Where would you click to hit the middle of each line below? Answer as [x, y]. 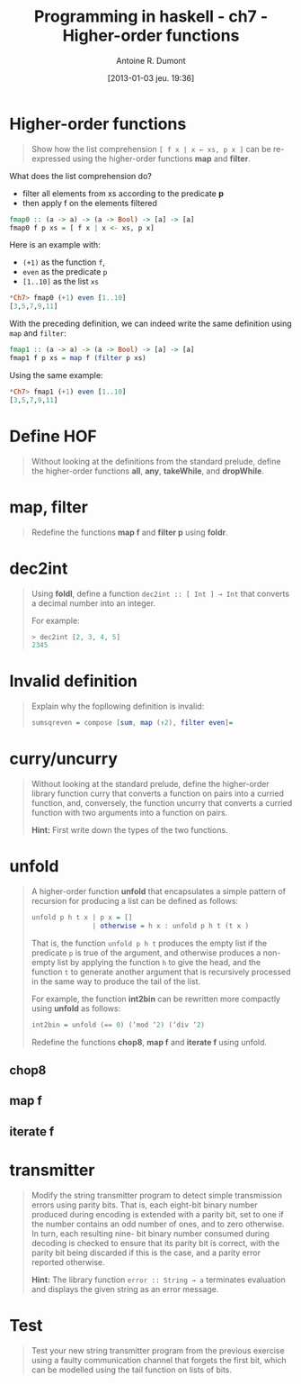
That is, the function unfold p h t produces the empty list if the [149, 943]
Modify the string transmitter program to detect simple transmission [157, 1195]
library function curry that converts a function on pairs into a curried [158, 793]
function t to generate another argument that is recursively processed [161, 972]
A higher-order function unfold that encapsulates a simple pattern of [158, 891]
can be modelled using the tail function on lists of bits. [131, 1370]
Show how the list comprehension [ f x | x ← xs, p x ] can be [151, 149]
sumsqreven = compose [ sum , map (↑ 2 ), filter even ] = [132, 723]
